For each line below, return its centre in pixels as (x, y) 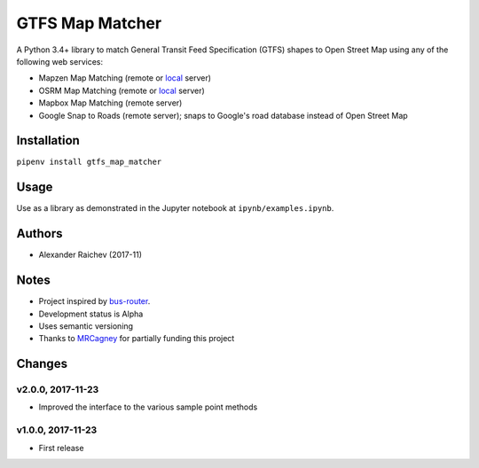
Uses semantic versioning (86, 326)
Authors (39, 234)
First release (61, 448)
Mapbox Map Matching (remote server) (110, 103)
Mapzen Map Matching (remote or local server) (125, 78)
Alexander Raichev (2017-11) (90, 255)
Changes (42, 364)
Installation (48, 140)
